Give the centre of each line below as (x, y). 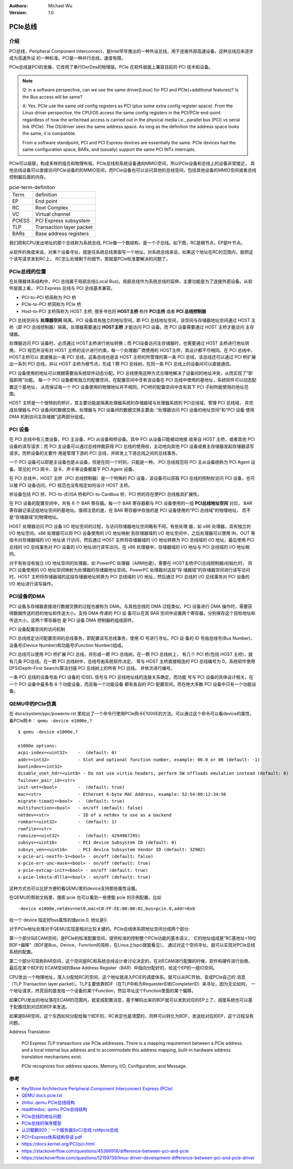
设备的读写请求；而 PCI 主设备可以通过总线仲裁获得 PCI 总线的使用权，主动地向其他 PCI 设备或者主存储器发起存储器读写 (132, 446)
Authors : (19, 6)
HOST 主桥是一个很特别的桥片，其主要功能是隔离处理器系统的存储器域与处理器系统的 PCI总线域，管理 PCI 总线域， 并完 (131, 403)
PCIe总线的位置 (28, 271)
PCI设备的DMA (27, 597)
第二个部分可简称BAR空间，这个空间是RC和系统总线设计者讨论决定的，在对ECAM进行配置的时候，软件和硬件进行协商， (131, 961)
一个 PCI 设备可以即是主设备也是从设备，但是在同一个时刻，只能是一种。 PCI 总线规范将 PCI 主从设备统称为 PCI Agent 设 (132, 462)
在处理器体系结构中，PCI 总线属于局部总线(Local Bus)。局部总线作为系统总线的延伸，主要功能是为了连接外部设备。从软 (131, 281)
